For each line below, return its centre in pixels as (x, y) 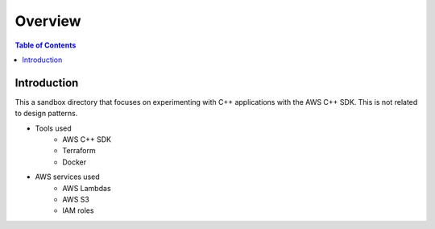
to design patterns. (46, 114)
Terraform (79, 151)
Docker (75, 162)
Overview (48, 21)
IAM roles (78, 210)
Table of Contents (46, 45)
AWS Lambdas (87, 188)
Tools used (53, 128)
